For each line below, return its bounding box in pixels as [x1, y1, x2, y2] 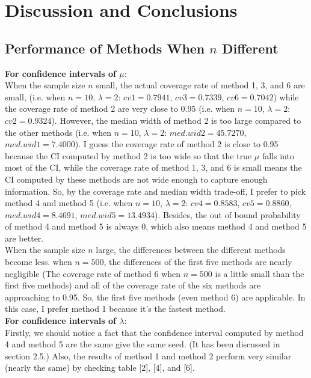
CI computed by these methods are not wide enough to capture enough [5, 172, 268, 185]
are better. [5, 231, 44, 244]
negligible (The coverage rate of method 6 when [5, 267, 181, 279]
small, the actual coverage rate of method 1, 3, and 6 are [96, 79, 305, 91]
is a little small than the [215, 267, 304, 279]
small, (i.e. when [5, 90, 66, 103]
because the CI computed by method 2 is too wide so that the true [5, 149, 252, 162]
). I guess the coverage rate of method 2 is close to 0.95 [75, 138, 279, 150]
